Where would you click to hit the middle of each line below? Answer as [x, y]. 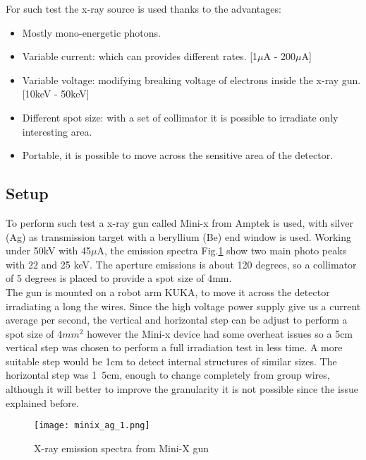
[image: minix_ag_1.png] [92, 426]
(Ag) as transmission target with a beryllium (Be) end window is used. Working [179, 236]
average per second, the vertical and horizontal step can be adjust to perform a [177, 320]
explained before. [42, 402]
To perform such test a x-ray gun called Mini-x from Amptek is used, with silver [179, 222]
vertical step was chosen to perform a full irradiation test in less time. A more [174, 347]
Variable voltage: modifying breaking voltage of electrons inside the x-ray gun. [191, 79]
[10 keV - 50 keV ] [56, 94]
